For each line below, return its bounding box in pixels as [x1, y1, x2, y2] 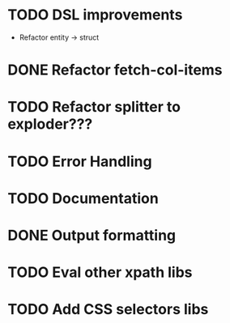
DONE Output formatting [7, 226, 177, 244]
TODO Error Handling [7, 152, 152, 171]
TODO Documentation [7, 189, 159, 207]
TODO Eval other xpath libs [7, 263, 193, 282]
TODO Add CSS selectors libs [7, 300, 209, 319]
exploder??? [7, 115, 93, 134]
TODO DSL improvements [7, 6, 183, 24]
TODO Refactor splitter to [7, 98, 181, 117]
